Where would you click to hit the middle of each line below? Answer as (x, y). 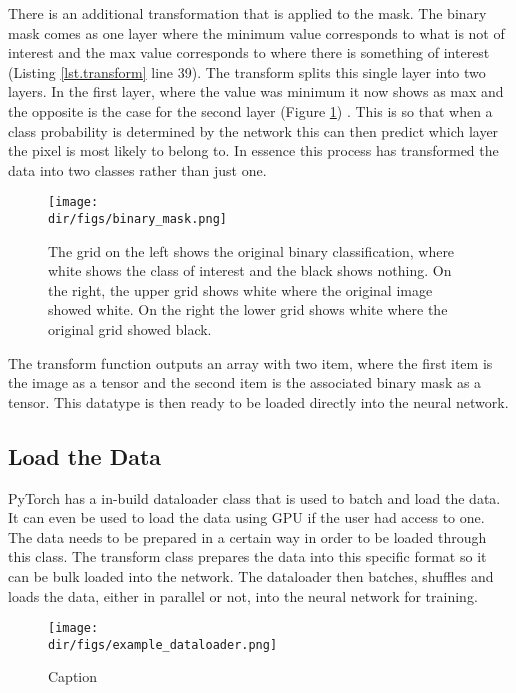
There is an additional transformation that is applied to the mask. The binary (247, 13)
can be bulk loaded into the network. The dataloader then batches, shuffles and (251, 575)
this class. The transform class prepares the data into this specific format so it (247, 556)
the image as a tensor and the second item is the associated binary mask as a (245, 382)
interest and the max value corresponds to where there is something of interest (249, 52)
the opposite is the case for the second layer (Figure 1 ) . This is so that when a (250, 110)
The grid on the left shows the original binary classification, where (251, 250)
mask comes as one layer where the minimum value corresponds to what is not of (256, 32)
